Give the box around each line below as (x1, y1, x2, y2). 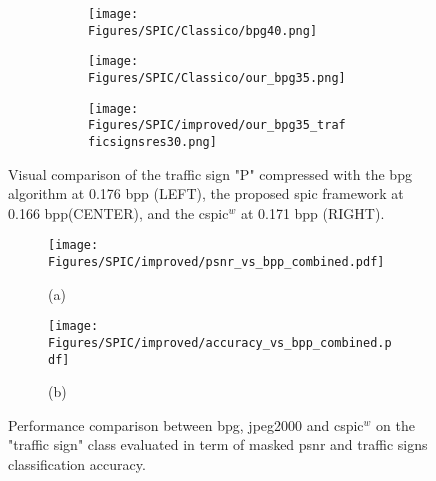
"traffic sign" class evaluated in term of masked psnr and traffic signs (8, 434, 428, 455)
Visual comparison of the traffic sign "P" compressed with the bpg (8, 163, 412, 184)
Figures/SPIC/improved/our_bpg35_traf (88, 118, 346, 133)
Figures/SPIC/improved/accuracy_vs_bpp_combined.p (48, 335, 392, 350)
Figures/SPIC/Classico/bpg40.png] (88, 23, 318, 38)
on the (376, 414, 415, 435)
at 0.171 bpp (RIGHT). (240, 202, 385, 223)
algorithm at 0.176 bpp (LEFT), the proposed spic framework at (8, 183, 404, 204)
